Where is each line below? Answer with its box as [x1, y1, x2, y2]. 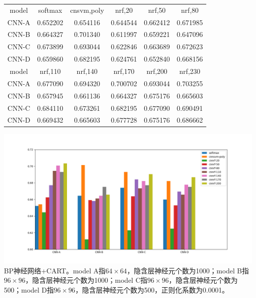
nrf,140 [76, 66, 98, 76]
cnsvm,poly [70, 4, 104, 15]
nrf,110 [39, 66, 61, 76]
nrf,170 [113, 66, 134, 76]
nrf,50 [148, 4, 166, 15]
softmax [38, 4, 63, 15]
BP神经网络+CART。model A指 [4, 265, 106, 275]
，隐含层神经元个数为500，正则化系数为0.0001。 [75, 285, 229, 295]
